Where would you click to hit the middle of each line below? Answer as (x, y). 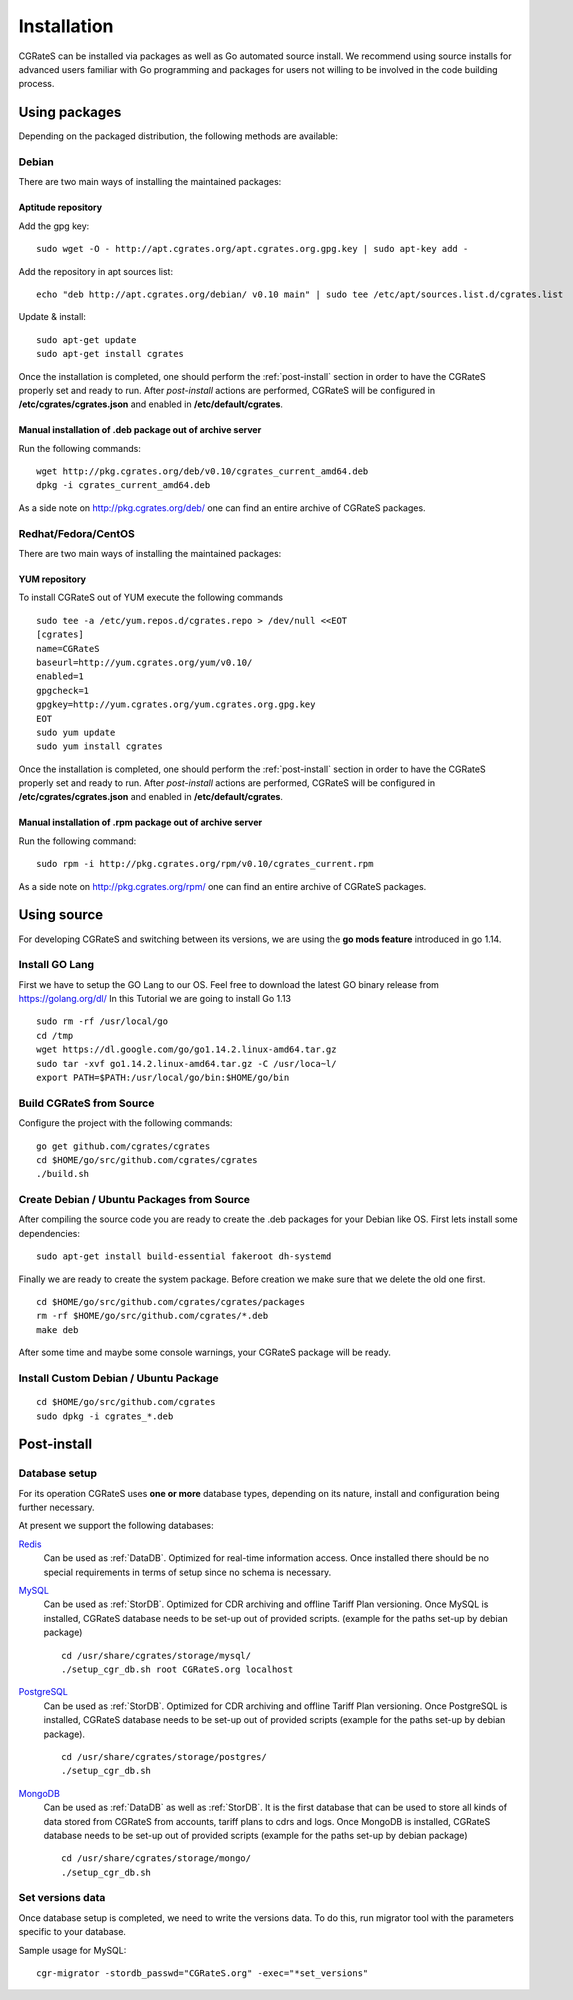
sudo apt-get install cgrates (110, 354)
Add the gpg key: (54, 226)
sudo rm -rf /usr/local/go (102, 1021)
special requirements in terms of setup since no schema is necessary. (187, 1572)
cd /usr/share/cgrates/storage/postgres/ (164, 1756)
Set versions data (62, 1898)
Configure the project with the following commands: (125, 1123)
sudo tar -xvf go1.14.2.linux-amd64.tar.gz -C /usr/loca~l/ (186, 1063)
